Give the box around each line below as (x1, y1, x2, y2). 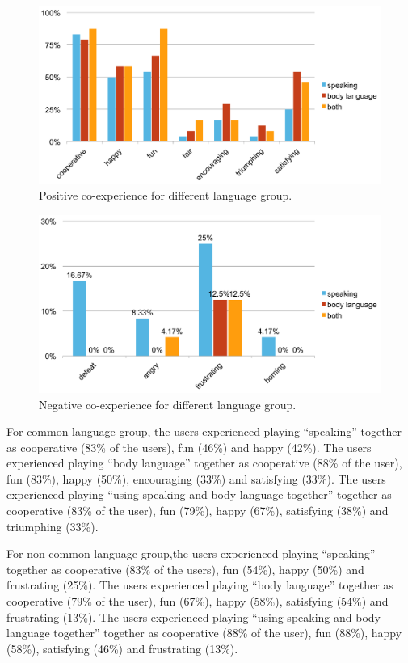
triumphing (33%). (6, 517, 99, 534)
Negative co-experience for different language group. (39, 395, 297, 412)
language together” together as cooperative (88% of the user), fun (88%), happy (6, 624, 402, 641)
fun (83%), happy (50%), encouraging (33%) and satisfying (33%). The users (6, 470, 386, 487)
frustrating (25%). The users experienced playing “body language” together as (6, 576, 393, 593)
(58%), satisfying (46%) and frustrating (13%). (6, 640, 238, 657)
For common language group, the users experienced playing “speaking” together (6, 423, 402, 440)
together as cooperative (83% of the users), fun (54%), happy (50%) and (6, 560, 364, 577)
